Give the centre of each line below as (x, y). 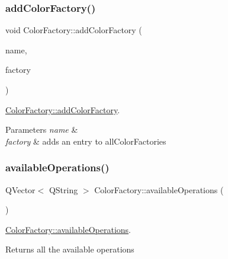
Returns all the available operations (70, 249)
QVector (20, 189)
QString (63, 189)
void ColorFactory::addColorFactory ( (74, 30)
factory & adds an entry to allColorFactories (86, 141)
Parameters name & (42, 129)
